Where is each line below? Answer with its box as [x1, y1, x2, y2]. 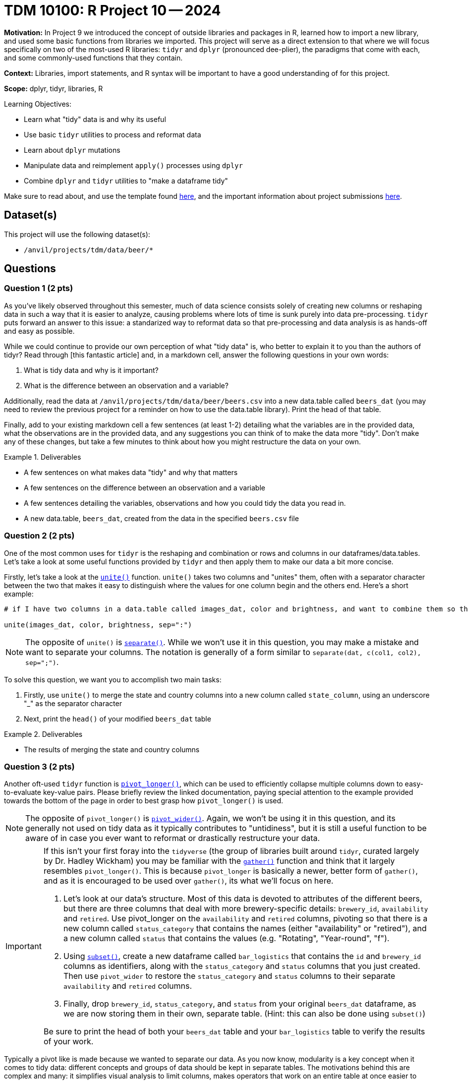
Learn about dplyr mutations [24, 145, 120, 154]
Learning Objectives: [4, 99, 72, 108]
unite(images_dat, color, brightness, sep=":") [4, 620, 192, 629]
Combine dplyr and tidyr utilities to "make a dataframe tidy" [24, 176, 228, 185]
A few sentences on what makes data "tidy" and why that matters [24, 468, 238, 477]
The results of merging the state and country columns [24, 745, 200, 754]
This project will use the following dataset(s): [4, 230, 150, 239]
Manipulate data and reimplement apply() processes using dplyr [24, 161, 243, 170]
